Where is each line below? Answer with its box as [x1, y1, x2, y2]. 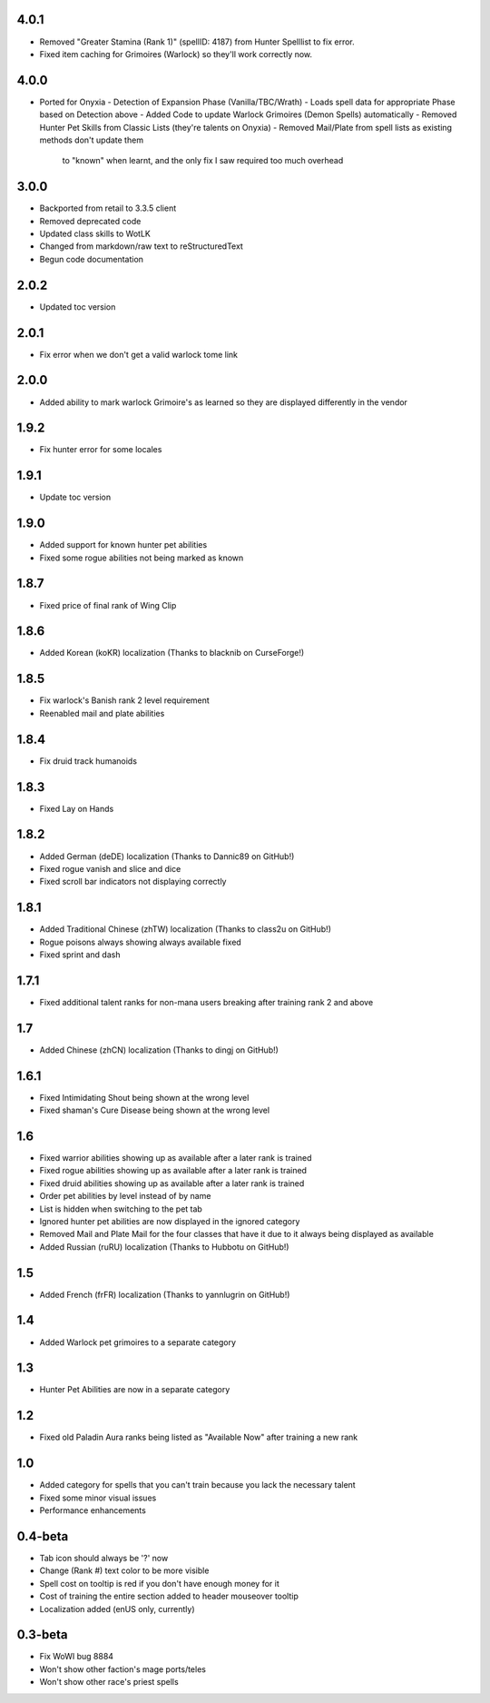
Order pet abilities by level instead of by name [39, 1191, 211, 1202]
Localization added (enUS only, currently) [39, 1603, 195, 1614]
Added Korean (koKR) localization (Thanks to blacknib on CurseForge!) [39, 648, 305, 658]
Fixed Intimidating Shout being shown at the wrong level [39, 1092, 250, 1103]
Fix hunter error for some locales [39, 444, 162, 455]
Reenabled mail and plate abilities [39, 708, 165, 718]
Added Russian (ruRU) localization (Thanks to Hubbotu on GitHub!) [39, 1241, 289, 1252]
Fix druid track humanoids [39, 755, 138, 767]
